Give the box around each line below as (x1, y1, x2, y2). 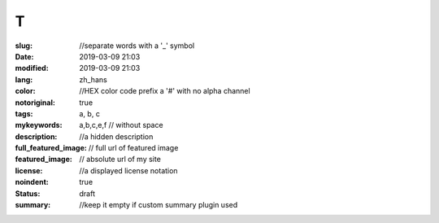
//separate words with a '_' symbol (79, 41, 195, 50)
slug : (15, 41, 33, 50)
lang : (15, 74, 33, 85)
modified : (15, 63, 49, 73)
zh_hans (79, 74, 107, 85)
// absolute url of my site (79, 155, 162, 164)
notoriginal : (15, 98, 56, 107)
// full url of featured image (88, 143, 179, 153)
